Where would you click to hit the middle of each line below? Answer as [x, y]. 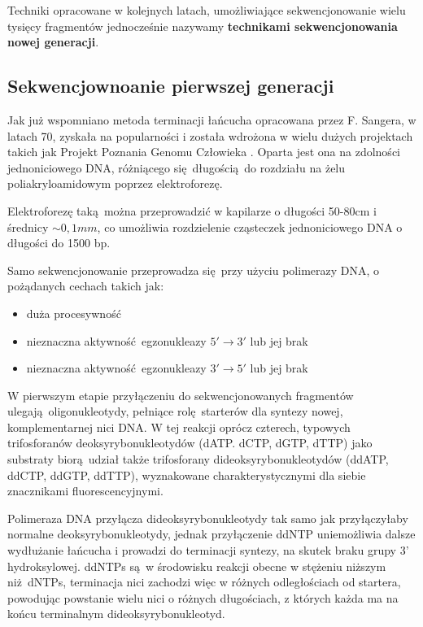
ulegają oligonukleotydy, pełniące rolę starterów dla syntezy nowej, [175, 411]
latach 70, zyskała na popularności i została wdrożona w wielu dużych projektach [210, 135]
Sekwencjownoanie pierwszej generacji [171, 86]
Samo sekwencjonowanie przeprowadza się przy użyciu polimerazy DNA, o [194, 270]
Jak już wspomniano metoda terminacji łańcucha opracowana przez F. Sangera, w [212, 119]
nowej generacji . [53, 42]
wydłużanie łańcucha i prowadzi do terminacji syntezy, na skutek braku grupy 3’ [208, 550]
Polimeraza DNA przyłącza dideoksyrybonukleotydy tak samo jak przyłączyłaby [208, 518]
